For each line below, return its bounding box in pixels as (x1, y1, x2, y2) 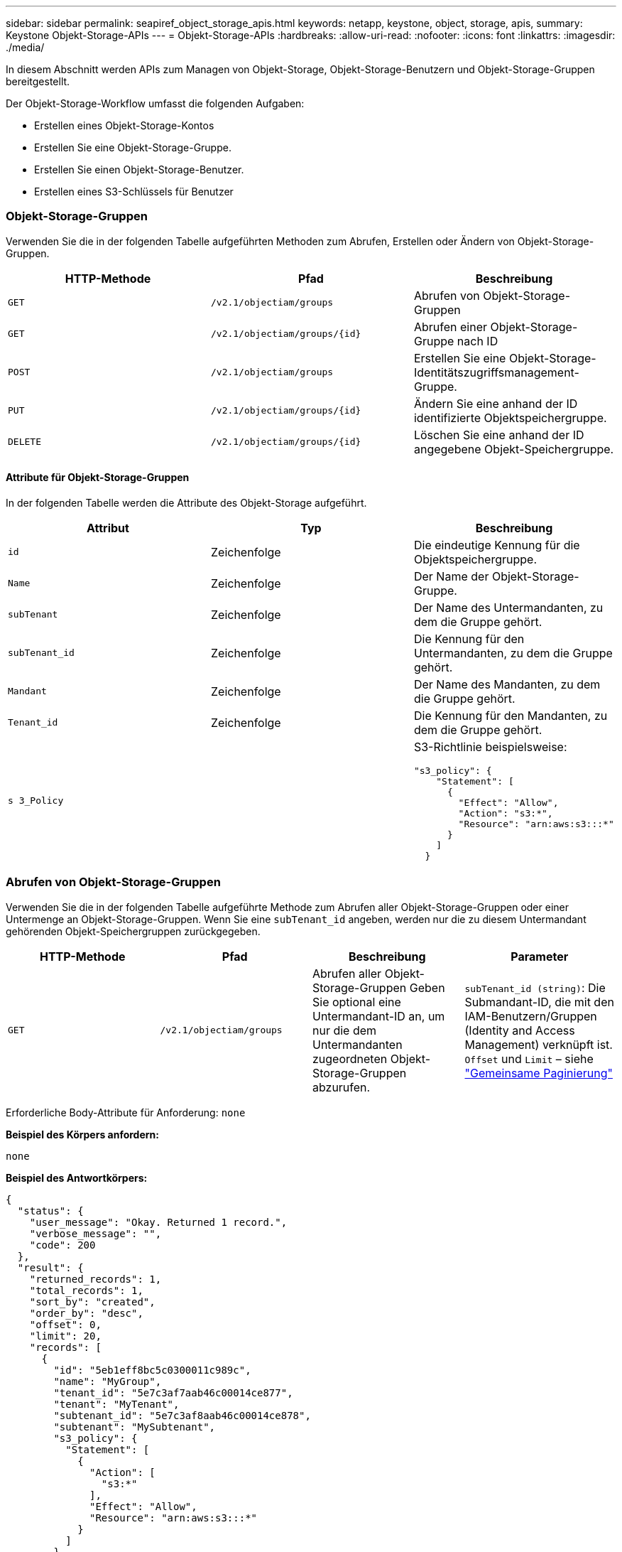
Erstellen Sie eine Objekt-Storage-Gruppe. (34, 141, 231, 153)
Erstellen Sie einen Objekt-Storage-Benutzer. (34, 163, 244, 176)
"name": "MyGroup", (53, 1375, 162, 1387)
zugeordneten (312, 1051, 388, 1066)
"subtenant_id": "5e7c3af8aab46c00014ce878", (53, 1409, 311, 1421)
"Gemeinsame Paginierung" (464, 1065, 613, 1080)
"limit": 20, (29, 1330, 102, 1342)
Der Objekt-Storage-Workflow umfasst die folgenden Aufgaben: (6, 97, 305, 109)
